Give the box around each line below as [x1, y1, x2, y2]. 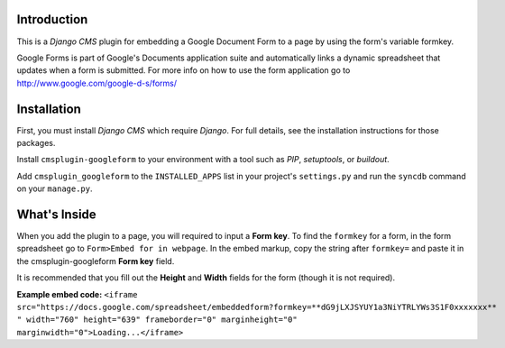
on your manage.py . [16, 183, 93, 194]
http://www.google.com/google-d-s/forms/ [16, 78, 178, 88]
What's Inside [16, 206, 96, 222]
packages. [16, 137, 56, 148]
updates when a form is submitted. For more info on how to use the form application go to [16, 65, 351, 76]
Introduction [16, 12, 88, 27]
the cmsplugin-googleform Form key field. [16, 255, 175, 266]
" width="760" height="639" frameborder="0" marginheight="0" [16, 315, 298, 325]
